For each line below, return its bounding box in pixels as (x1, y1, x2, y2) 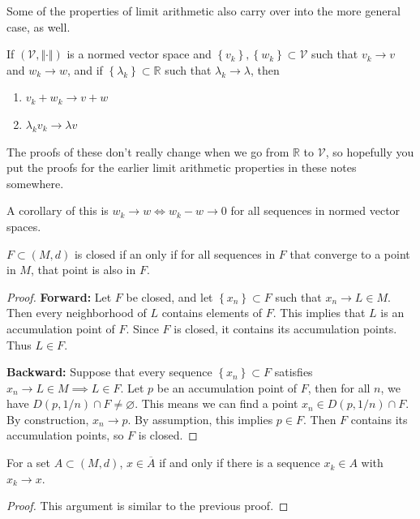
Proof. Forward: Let (6, 288, 112, 305)
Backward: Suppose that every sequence (6, 363, 212, 380)
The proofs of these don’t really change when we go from (6, 143, 289, 160)
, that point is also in (30, 261, 136, 278)
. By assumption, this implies (127, 410, 273, 427)
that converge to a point (289, 245, 410, 262)
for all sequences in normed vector (230, 202, 401, 219)
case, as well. (6, 18, 71, 35)
